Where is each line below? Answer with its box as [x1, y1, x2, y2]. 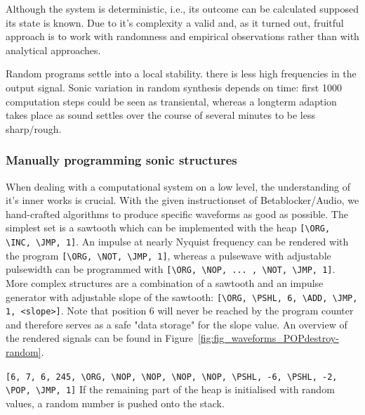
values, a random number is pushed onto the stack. [6, 395, 225, 410]
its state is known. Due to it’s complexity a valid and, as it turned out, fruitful [6, 15, 344, 30]
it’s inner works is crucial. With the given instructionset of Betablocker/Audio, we [6, 193, 359, 207]
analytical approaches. [6, 42, 101, 57]
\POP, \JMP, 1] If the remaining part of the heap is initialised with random [6, 382, 335, 397]
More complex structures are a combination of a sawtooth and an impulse [6, 275, 324, 290]
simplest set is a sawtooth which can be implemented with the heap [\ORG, [6, 220, 331, 235]
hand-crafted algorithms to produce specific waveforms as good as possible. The [6, 206, 348, 221]
